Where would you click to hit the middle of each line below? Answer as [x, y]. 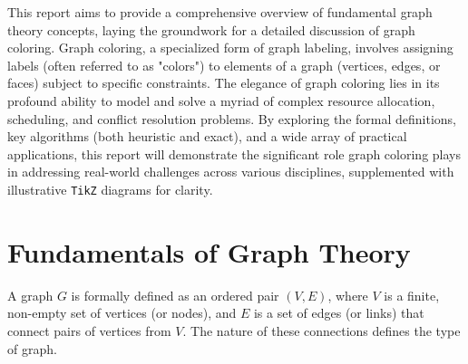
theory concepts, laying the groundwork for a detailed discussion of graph [211, 29]
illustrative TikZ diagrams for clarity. [110, 189]
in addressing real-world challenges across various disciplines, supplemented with [231, 172]
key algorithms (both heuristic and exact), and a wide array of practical [207, 136]
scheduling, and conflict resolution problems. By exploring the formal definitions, [232, 118]
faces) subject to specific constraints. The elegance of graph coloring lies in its [224, 83]
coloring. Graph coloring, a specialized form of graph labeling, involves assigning [230, 48]
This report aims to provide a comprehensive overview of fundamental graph [220, 12]
